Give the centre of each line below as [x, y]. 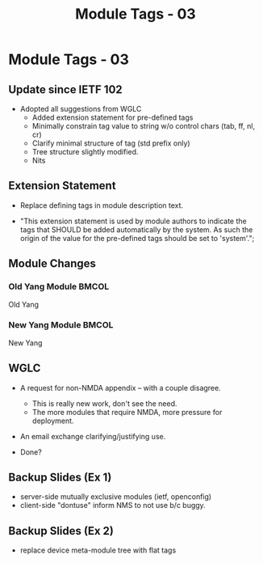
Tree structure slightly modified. [85, 152]
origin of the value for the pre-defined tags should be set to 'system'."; [137, 238]
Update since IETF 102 [65, 89]
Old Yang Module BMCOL [59, 286]
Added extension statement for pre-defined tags [113, 117]
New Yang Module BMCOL [61, 325]
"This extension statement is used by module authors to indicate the [134, 221]
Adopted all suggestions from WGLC [81, 109]
